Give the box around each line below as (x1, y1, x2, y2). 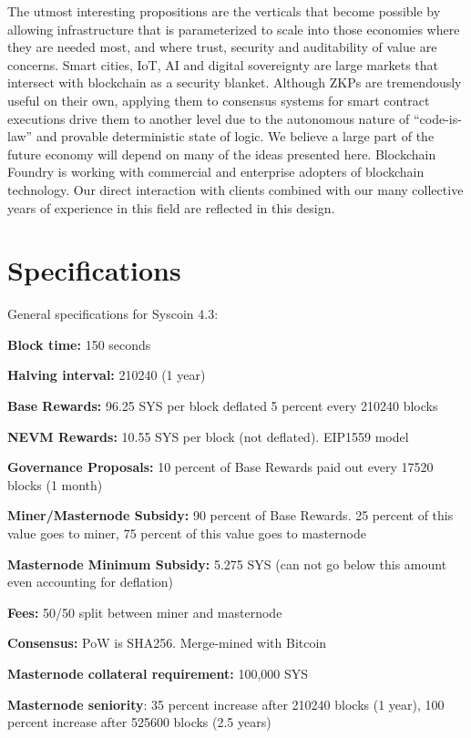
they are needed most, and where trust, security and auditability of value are (7, 37, 437, 56)
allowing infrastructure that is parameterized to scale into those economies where (7, 19, 460, 38)
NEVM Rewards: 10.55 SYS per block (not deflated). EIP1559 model (7, 426, 409, 446)
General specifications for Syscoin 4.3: (7, 304, 219, 323)
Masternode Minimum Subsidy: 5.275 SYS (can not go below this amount (7, 554, 447, 573)
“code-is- (413, 108, 462, 128)
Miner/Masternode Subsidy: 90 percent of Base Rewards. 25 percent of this (7, 506, 454, 525)
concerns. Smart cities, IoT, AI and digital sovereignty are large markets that (7, 55, 439, 74)
